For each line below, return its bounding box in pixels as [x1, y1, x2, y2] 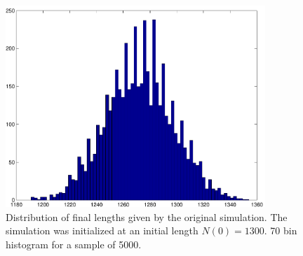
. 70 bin [264, 223, 297, 238]
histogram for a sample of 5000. [6, 236, 142, 251]
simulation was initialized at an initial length [6, 223, 198, 238]
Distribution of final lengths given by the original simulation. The [6, 209, 288, 224]
